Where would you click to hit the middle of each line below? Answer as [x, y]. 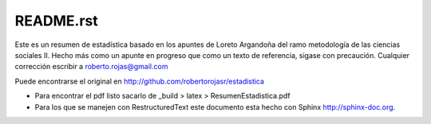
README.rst [57, 21]
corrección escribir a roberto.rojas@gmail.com [91, 67]
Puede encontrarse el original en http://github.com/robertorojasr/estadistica [140, 81]
